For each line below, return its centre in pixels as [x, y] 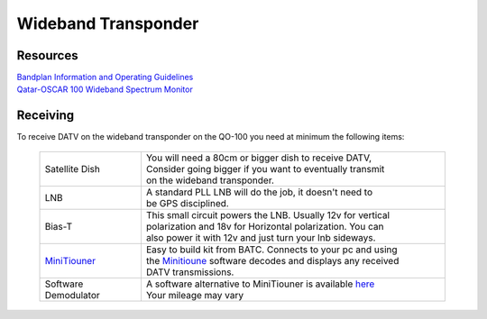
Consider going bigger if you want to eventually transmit [265, 169]
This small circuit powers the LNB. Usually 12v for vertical [268, 214]
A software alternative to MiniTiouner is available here [260, 284]
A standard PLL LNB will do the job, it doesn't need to [259, 192]
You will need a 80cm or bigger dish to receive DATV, [258, 158]
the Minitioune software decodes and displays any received [272, 260]
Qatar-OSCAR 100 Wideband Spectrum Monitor [105, 89]
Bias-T [59, 226]
